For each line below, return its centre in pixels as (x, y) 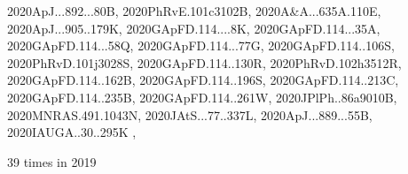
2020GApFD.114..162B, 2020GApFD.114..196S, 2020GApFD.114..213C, (203, 80)
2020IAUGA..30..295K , (72, 132)
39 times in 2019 (52, 161)
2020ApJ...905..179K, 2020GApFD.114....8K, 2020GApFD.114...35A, (194, 28)
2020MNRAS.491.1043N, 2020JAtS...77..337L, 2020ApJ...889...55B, (190, 114)
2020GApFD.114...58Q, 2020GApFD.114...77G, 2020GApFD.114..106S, (201, 45)
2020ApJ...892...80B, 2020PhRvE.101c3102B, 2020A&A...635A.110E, (194, 11)
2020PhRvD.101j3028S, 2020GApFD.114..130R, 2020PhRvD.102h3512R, (204, 62)
